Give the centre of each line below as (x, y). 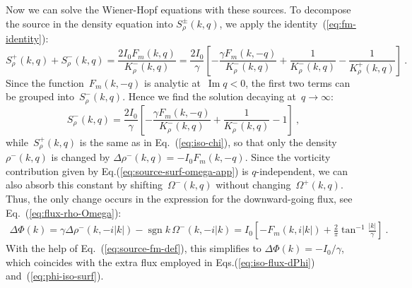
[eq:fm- (341, 23)
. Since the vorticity (288, 157)
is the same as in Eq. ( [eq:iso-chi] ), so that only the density (208, 142)
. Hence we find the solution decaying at (209, 96)
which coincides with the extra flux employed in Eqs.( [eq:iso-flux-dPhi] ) (160, 262)
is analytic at (172, 82)
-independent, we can (302, 170)
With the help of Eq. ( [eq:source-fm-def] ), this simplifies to (134, 248)
